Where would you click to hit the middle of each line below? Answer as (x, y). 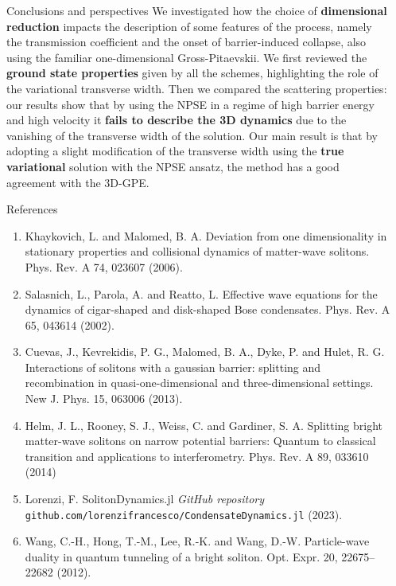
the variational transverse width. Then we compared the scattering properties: (197, 88)
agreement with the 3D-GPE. (78, 182)
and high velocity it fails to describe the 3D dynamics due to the (177, 120)
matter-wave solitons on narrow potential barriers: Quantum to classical (200, 441)
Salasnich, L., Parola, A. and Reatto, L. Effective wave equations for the (201, 293)
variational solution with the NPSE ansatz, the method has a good (173, 166)
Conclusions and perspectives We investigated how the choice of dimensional (197, 10)
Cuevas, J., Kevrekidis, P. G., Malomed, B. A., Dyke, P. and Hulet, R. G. (205, 352)
